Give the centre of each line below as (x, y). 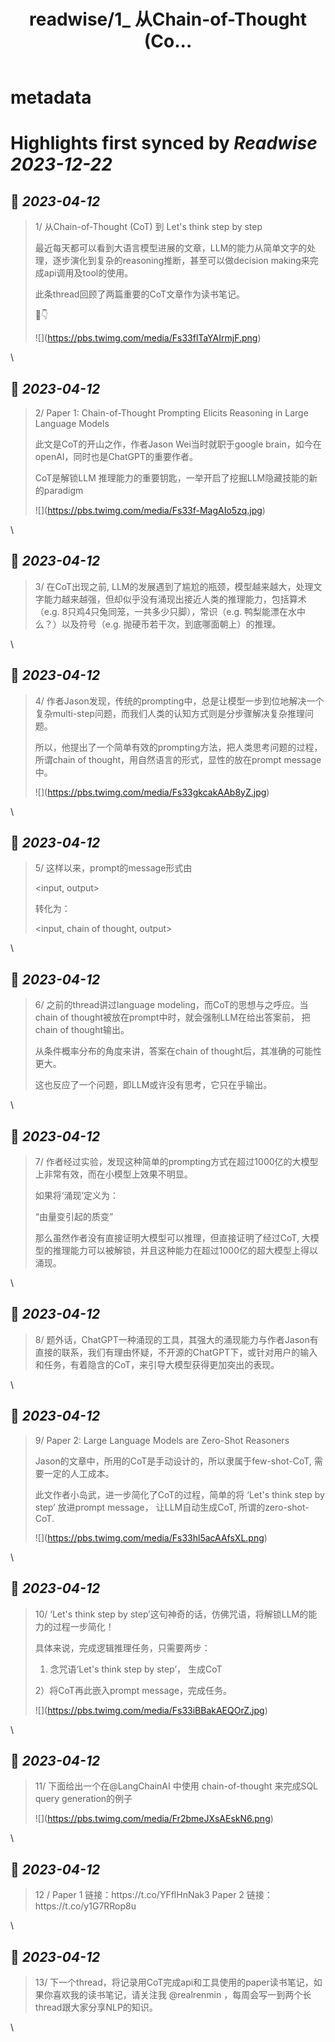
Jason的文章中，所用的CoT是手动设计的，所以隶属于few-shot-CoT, (173, 1461)
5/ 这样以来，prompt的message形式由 (113, 868)
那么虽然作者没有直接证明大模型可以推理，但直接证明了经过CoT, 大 (172, 1238)
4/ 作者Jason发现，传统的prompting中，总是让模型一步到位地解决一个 (179, 701)
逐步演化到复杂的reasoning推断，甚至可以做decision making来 (181, 261)
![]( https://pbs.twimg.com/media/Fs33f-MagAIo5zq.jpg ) (150, 510)
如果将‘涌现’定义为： (77, 1196)
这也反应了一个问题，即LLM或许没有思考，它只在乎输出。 (153, 1085)
